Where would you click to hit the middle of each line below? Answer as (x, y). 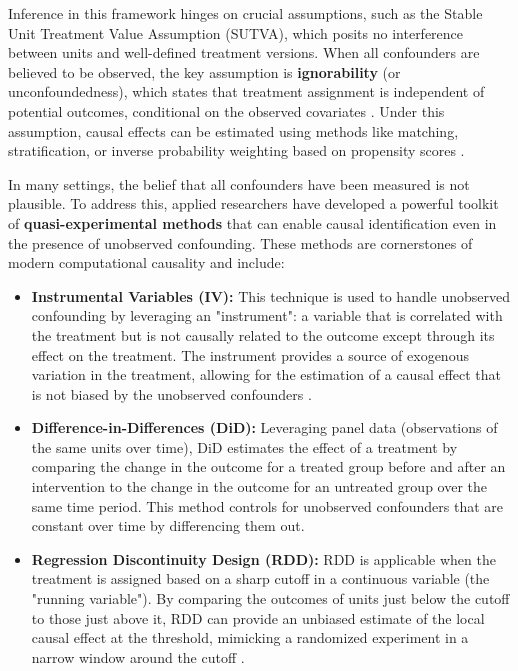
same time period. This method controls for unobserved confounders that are (267, 505)
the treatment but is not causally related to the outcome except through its (263, 334)
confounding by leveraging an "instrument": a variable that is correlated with (267, 315)
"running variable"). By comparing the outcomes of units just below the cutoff (270, 598)
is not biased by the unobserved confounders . (171, 393)
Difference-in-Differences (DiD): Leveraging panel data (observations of (264, 427)
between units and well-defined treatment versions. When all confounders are (244, 52)
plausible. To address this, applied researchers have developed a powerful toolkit (253, 203)
